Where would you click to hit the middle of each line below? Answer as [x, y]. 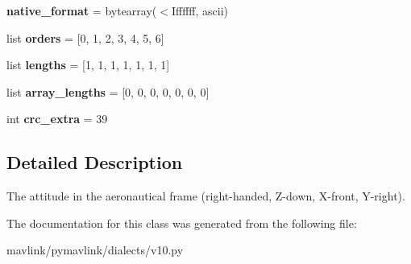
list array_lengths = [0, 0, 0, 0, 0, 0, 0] [108, 91]
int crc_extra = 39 [57, 119]
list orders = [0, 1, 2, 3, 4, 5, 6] [85, 37]
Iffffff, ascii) [199, 10]
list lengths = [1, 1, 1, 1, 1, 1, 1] [88, 65]
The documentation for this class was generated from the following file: [182, 223]
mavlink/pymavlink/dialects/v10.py [95, 250]
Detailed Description [95, 162]
